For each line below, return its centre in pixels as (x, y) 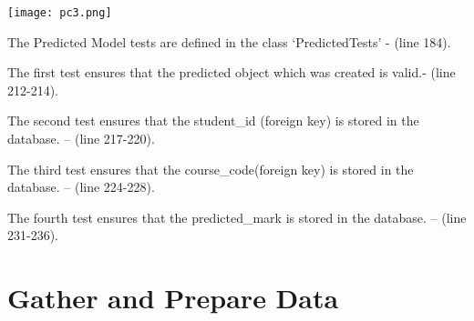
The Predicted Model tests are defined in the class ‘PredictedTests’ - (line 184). (229, 41)
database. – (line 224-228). (81, 187)
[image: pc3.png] (60, 13)
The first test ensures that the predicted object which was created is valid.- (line (232, 72)
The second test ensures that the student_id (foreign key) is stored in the (213, 120)
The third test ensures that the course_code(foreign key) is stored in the (211, 169)
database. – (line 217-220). (81, 139)
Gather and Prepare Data (173, 298)
